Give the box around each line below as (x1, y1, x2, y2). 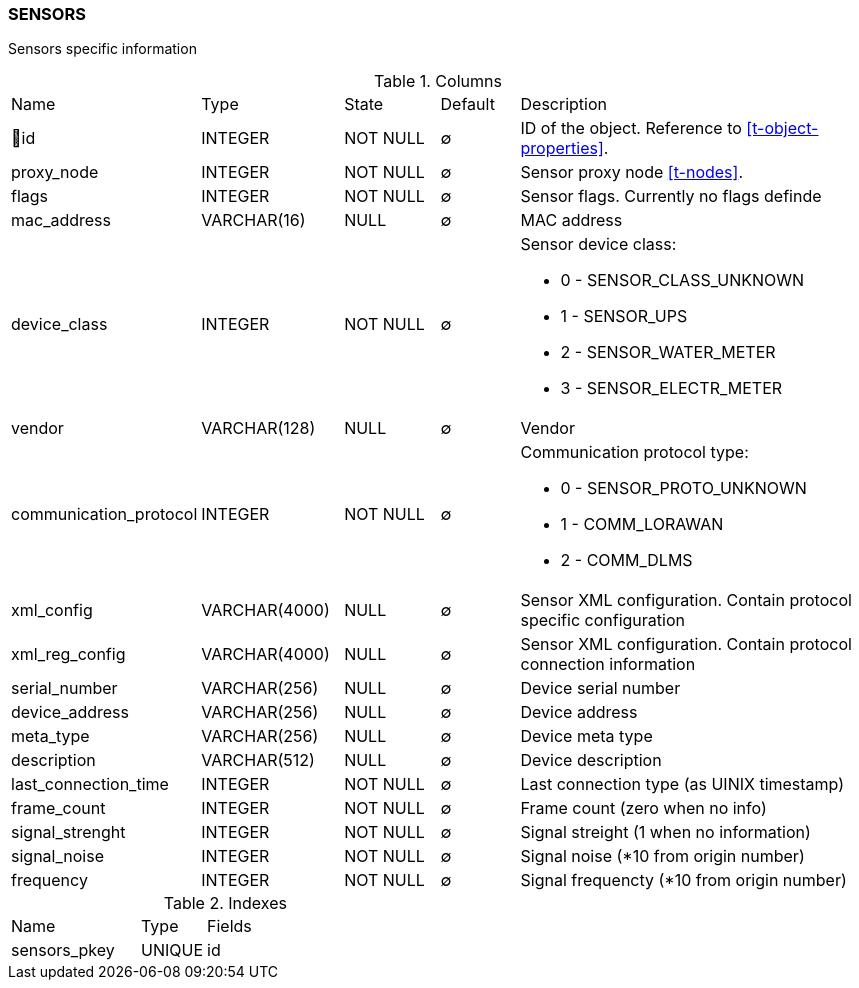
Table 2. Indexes (163, 893, 287, 914)
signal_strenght (11, 822, 126, 843)
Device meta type (520, 726, 653, 747)
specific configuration (520, 610, 685, 631)
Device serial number (520, 678, 681, 699)
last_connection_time (11, 774, 169, 795)
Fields (207, 916, 252, 937)
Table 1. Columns (374, 71, 502, 92)
